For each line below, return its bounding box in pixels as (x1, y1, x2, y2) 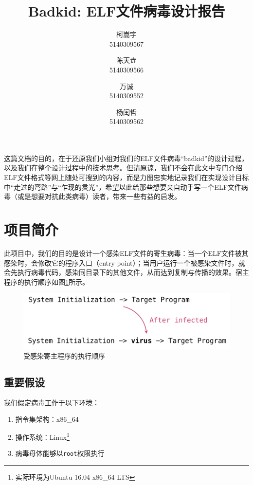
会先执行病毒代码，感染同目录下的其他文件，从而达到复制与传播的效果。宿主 (4, 267, 249, 277)
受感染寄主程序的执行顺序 (23, 351, 105, 361)
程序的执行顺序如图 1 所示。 (4, 276, 89, 287)
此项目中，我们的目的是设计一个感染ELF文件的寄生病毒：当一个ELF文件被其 (4, 248, 249, 258)
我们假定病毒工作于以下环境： (4, 397, 99, 408)
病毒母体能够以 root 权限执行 (15, 448, 105, 458)
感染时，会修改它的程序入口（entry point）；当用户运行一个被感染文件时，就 (4, 257, 245, 268)
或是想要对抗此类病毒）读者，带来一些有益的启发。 (17, 191, 181, 201)
